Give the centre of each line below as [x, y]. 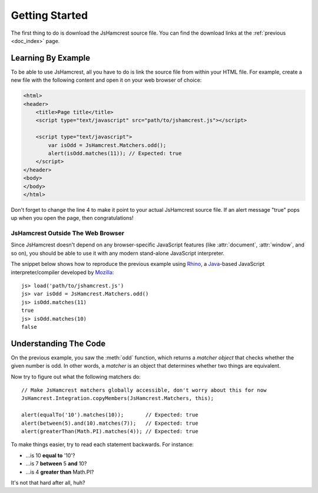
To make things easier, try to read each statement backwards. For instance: [102, 445]
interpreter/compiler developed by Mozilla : [62, 272]
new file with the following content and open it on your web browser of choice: [106, 80]
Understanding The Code [58, 343]
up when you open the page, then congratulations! [72, 218]
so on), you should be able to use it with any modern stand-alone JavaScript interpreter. [118, 253]
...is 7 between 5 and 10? [56, 464]
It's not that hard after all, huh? [48, 482]
